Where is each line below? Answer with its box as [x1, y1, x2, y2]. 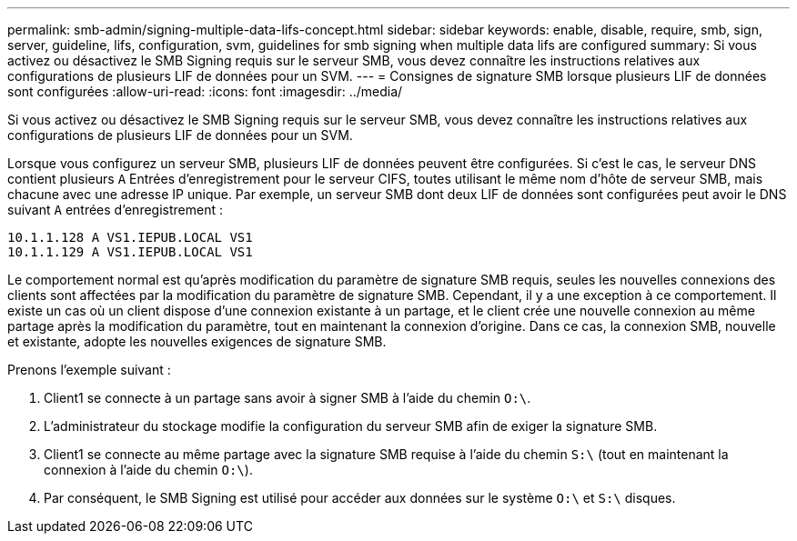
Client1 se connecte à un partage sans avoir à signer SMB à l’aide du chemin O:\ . [44, 390, 531, 406]
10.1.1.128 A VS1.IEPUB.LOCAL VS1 [7, 230, 253, 245]
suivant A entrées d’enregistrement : [7, 202, 223, 217]
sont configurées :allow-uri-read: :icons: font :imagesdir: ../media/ [7, 84, 403, 99]
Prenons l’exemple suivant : [7, 362, 171, 377]
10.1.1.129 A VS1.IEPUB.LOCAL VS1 [7, 245, 253, 259]
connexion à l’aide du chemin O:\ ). [44, 462, 253, 477]
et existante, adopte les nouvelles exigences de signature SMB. [7, 334, 387, 349]
